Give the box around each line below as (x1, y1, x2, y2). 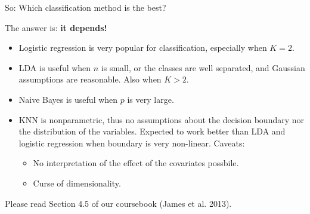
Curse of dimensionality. (33, 176, 121, 189)
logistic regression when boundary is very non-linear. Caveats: (18, 136, 245, 149)
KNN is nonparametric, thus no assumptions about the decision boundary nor (18, 113, 305, 126)
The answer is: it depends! (5, 21, 107, 33)
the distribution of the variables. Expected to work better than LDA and (18, 125, 286, 137)
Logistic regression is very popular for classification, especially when (18, 41, 267, 54)
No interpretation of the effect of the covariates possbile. (33, 157, 239, 169)
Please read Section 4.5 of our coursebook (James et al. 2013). (5, 197, 232, 209)
